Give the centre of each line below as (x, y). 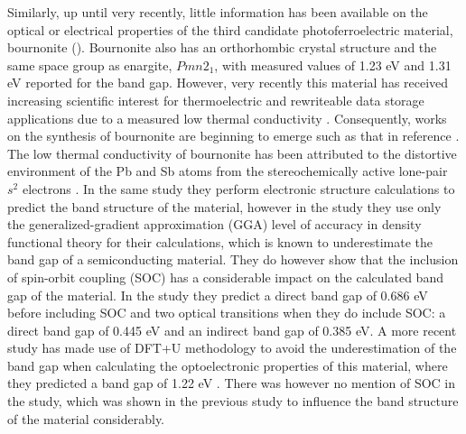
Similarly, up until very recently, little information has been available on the (218, 12)
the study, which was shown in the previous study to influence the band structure (233, 401)
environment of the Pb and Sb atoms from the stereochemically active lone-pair (228, 171)
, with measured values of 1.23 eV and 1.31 (333, 65)
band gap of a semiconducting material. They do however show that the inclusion (233, 259)
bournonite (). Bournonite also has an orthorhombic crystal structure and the (222, 47)
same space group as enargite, (90, 65)
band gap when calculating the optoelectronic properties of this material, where (228, 365)
